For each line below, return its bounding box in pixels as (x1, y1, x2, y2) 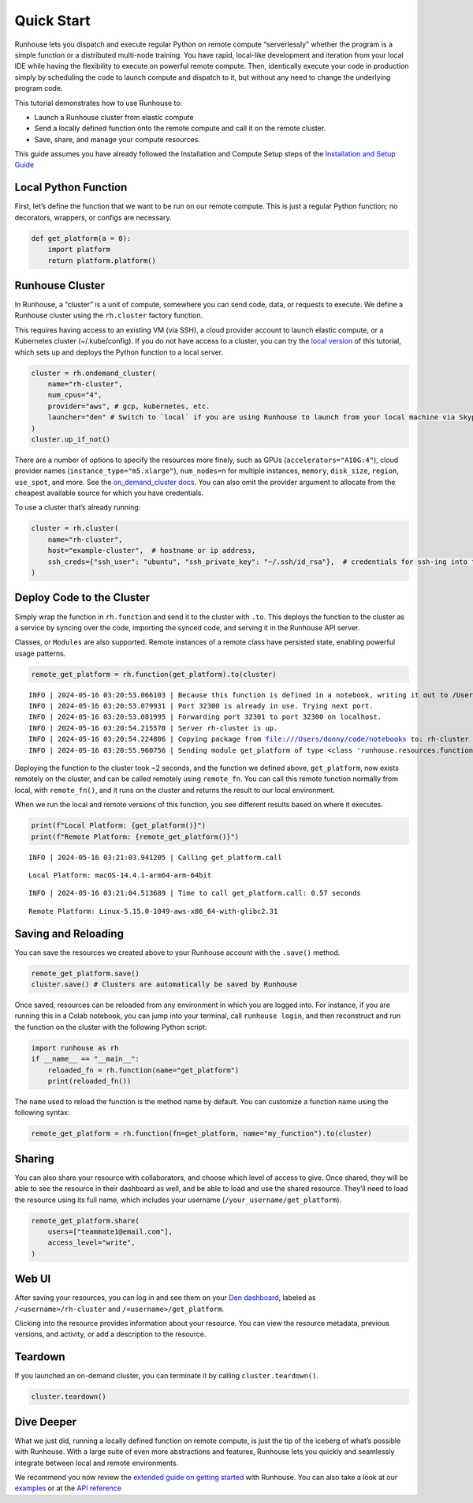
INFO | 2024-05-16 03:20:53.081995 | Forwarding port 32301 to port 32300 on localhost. (28, 712, 382, 722)
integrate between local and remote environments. (14, 1458, 179, 1467)
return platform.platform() (47, 256, 157, 265)
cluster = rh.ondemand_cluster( (31, 368, 157, 378)
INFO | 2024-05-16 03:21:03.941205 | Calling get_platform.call (28, 853, 283, 862)
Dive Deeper (14, 1415, 77, 1429)
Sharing (14, 1152, 54, 1165)
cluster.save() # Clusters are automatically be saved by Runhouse (31, 979, 298, 989)
